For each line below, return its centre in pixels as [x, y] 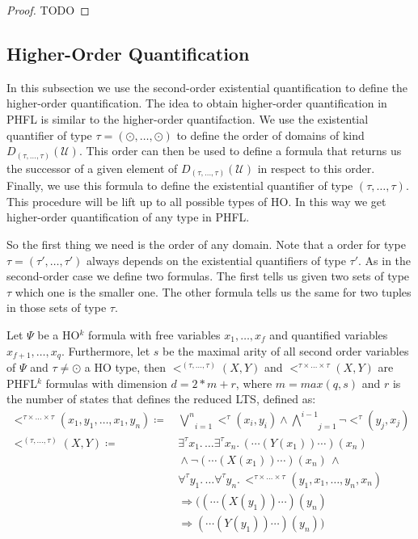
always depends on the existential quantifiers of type [216, 260]
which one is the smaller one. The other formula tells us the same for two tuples [213, 291]
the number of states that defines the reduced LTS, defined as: [161, 399]
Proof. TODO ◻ [48, 10]
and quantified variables [329, 334]
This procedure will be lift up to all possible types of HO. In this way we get [196, 201]
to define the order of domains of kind [270, 135]
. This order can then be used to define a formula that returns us [240, 151]
